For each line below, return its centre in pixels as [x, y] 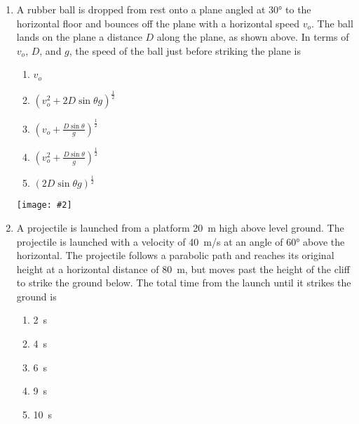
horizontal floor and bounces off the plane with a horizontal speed [158, 23]
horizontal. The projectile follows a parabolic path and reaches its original [175, 255]
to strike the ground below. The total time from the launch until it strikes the [184, 283]
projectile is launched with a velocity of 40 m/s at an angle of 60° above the [181, 241]
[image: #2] [44, 205]
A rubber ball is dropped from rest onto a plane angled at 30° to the [164, 9]
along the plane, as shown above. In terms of [253, 37]
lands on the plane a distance [79, 37]
